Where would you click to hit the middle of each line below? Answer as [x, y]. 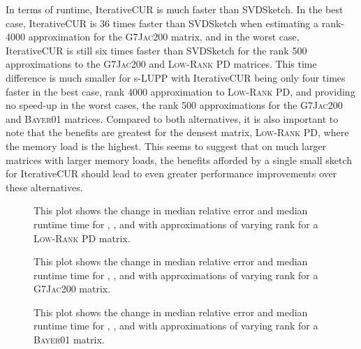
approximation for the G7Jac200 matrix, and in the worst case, [164, 37]
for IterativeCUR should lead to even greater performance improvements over [171, 173]
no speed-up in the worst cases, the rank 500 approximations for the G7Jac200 [174, 105]
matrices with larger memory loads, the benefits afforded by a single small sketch [179, 159]
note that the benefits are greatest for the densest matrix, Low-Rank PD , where [177, 132]
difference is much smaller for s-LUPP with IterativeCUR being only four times [176, 77]
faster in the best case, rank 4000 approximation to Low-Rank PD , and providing [180, 91]
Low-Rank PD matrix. [82, 238]
